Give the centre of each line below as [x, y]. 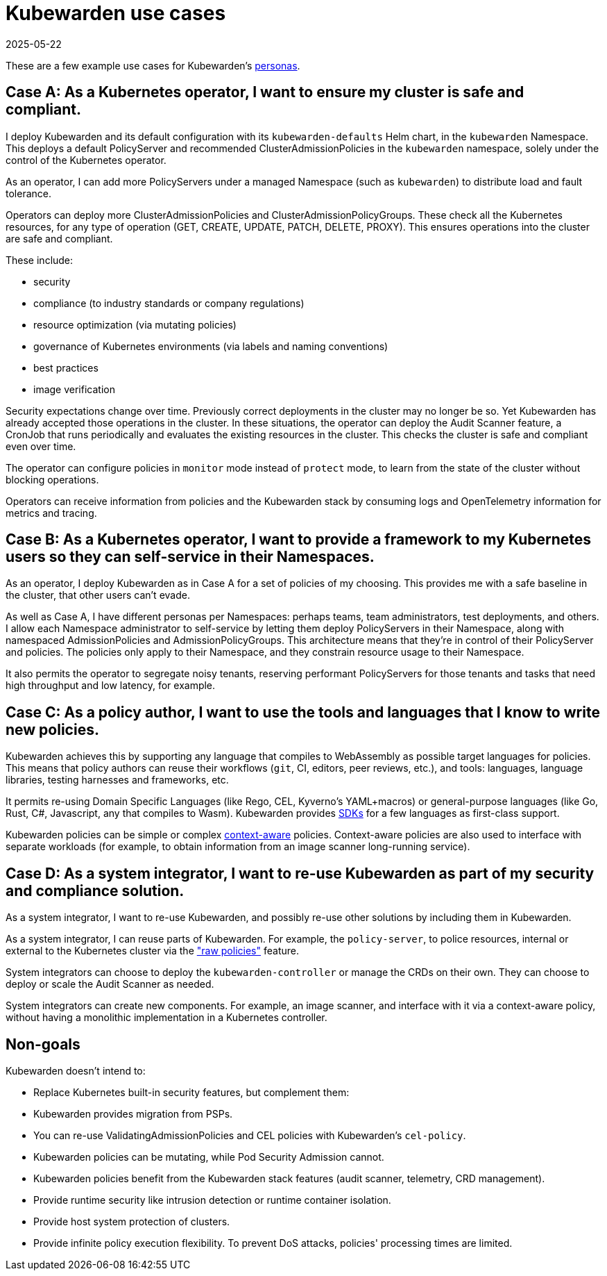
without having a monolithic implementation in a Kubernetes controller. [166, 1018]
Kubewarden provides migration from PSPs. [133, 1113]
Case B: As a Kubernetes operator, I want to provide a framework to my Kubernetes [299, 540]
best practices [66, 367]
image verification [74, 389]
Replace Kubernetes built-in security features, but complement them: [191, 1092]
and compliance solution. [95, 890]
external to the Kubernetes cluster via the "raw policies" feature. [152, 951]
